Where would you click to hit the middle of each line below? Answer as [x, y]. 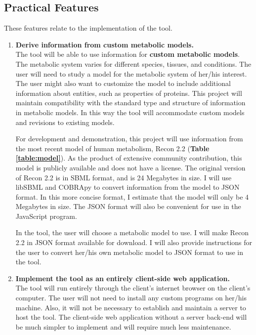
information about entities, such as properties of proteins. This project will [129, 93]
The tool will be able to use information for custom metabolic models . [128, 54]
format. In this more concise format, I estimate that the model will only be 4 [132, 196]
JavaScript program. [46, 216]
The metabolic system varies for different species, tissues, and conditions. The [133, 63]
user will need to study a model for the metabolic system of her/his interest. [131, 73]
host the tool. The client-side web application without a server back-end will [131, 317]
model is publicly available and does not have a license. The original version [130, 167]
